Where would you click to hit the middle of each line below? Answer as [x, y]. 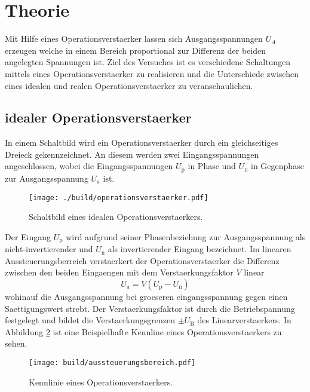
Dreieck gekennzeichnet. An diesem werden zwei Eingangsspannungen [132, 154]
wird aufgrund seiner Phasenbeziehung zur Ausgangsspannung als [186, 236]
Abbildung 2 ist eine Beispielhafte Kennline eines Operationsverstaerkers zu [143, 331]
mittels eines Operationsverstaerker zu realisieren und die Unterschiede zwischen [152, 73]
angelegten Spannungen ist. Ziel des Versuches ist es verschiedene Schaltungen [148, 62]
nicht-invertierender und [49, 249]
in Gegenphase [277, 166]
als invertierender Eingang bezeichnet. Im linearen [199, 249]
